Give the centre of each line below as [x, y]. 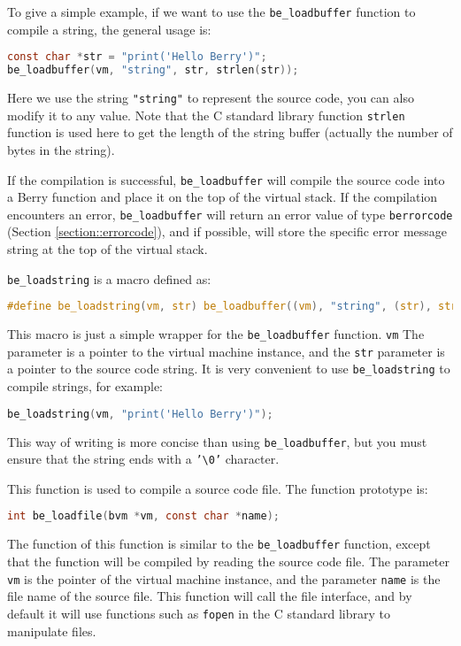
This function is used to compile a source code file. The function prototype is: [218, 488]
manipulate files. [52, 631]
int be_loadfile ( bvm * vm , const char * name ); [143, 516]
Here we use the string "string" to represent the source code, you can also [211, 97]
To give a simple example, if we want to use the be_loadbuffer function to [211, 12]
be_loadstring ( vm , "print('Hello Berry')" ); [140, 414]
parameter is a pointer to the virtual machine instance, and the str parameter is [226, 351]
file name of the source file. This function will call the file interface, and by [210, 596]
